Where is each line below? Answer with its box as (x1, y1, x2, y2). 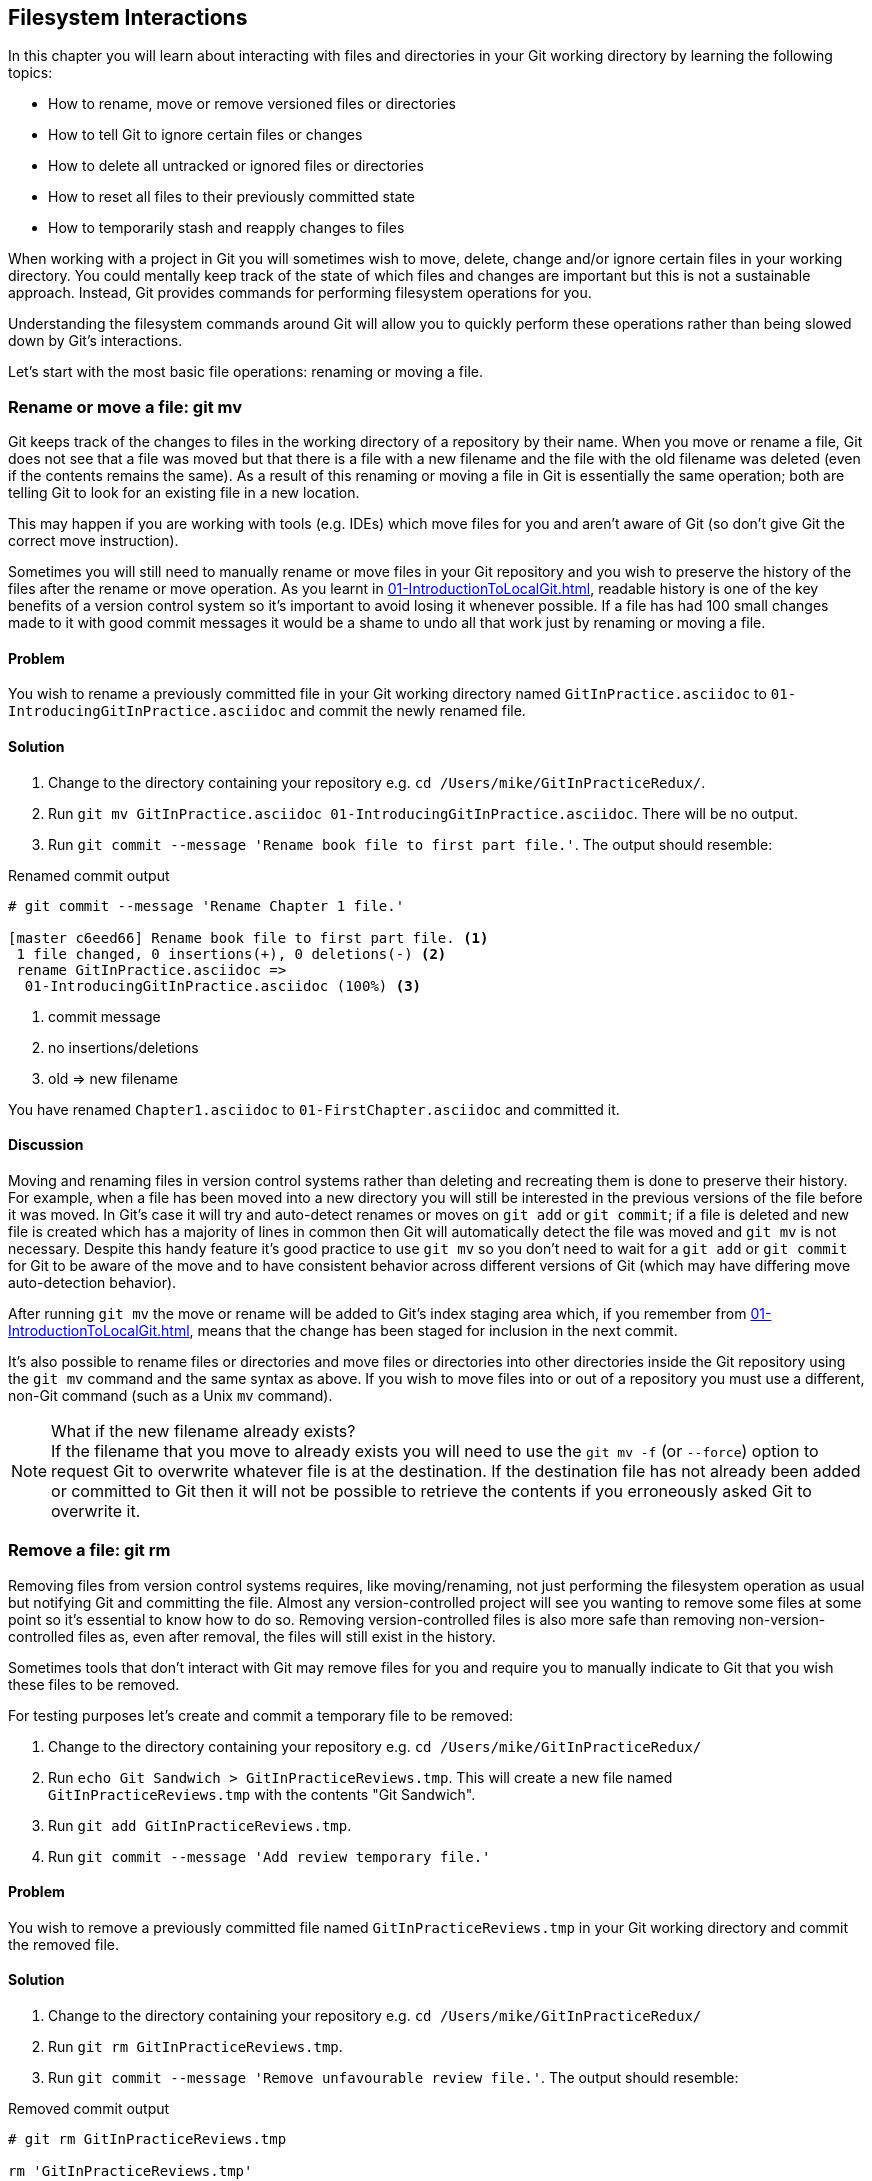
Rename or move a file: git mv (8, 396, 242, 417)
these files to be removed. (8, 1675, 180, 1693)
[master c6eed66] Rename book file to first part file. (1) (8, 929, 489, 946)
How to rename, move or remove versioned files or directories (48, 95, 456, 113)
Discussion (8, 1136, 84, 1154)
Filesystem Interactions (8, 5, 248, 30)
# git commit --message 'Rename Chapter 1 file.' (8, 897, 405, 914)
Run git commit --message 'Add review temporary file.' (48, 1847, 491, 1865)
